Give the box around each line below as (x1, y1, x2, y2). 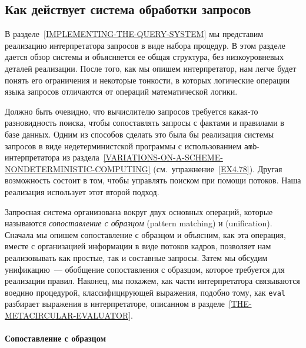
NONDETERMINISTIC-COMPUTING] (5, 162, 151, 175)
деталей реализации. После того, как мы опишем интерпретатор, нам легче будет (5, 62, 297, 74)
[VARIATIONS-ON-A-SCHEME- (103, 151, 223, 163)
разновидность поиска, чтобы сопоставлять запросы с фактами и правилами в (5, 116, 284, 129)
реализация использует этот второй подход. (5, 185, 159, 198)
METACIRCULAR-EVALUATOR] (5, 309, 131, 321)
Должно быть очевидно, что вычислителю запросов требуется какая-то (5, 105, 258, 117)
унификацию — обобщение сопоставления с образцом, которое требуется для (5, 263, 285, 275)
